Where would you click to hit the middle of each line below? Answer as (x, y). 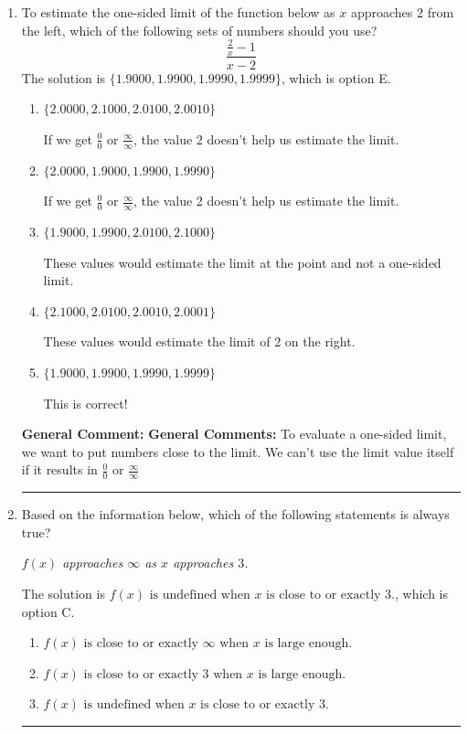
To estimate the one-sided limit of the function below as (178, 12)
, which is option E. (336, 77)
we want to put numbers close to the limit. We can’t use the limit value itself (238, 451)
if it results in (59, 469)
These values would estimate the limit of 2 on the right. (199, 341)
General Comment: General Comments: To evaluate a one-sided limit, (234, 434)
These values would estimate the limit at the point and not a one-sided (242, 262)
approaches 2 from (402, 12)
